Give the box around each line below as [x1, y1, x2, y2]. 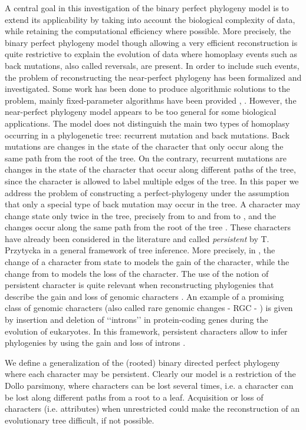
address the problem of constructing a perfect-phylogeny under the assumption [5, 186, 289, 199]
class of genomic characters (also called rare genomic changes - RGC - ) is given [5, 302, 293, 314]
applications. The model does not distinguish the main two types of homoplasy [5, 117, 290, 129]
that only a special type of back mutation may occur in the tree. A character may [5, 198, 301, 210]
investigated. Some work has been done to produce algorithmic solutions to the [5, 82, 290, 95]
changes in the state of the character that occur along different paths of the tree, [5, 163, 296, 176]
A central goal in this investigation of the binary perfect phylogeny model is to [5, 2, 289, 14]
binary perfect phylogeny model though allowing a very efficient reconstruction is [5, 36, 298, 48]
